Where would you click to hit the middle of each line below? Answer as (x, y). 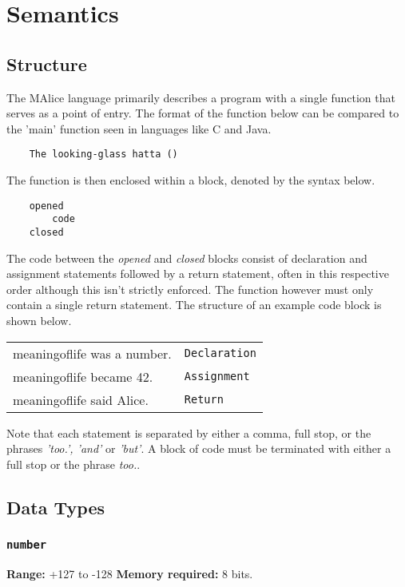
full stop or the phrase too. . (73, 464)
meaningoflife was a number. (92, 353)
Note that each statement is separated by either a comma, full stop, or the (189, 432)
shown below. (39, 320)
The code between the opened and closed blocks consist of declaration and (187, 258)
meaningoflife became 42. (83, 376)
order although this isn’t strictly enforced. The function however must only (190, 289)
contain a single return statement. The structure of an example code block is (194, 305)
